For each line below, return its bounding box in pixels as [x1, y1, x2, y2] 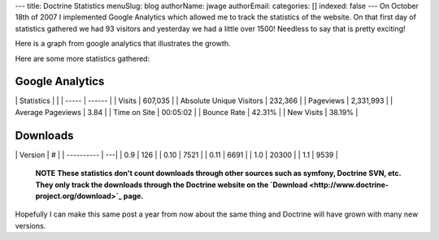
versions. [15, 221, 46, 230]
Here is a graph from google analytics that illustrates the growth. [15, 39, 231, 49]
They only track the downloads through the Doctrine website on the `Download [35, 179, 308, 190]
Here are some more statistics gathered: [15, 54, 150, 63]
